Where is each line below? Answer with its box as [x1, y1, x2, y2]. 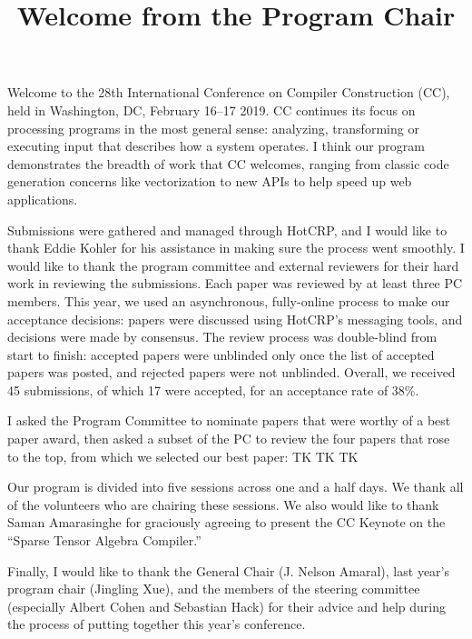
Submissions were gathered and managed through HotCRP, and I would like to [7, 220, 447, 239]
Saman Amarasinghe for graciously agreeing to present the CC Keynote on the [7, 513, 446, 532]
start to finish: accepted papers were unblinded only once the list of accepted [7, 344, 435, 364]
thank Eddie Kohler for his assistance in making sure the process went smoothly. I [7, 238, 465, 257]
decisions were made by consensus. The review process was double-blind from [7, 327, 438, 346]
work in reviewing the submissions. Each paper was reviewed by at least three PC [7, 274, 463, 293]
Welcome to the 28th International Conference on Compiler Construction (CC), [7, 83, 450, 102]
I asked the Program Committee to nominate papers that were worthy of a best [7, 411, 451, 430]
